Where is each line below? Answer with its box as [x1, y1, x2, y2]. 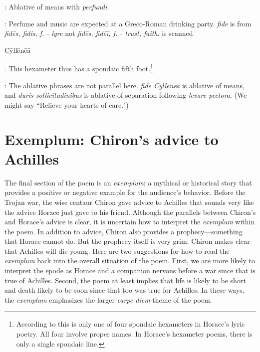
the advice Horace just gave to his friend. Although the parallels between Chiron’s [4, 206, 256, 217]
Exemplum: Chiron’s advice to [4, 129, 219, 149]
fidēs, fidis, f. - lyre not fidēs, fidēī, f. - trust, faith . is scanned [4, 28, 193, 38]
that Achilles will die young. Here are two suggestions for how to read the [4, 245, 230, 256]
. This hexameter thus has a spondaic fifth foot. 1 [4, 62, 153, 74]
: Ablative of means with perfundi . [4, 1, 109, 11]
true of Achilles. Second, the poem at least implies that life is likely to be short [4, 275, 246, 285]
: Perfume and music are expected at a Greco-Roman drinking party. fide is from [4, 18, 252, 28]
